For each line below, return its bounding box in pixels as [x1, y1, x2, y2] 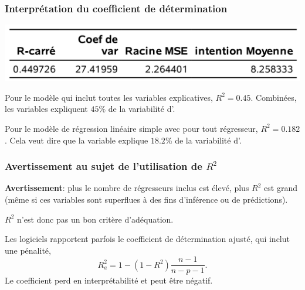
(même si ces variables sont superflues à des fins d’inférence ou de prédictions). [5, 193, 288, 205]
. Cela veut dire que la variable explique [5, 134, 148, 146]
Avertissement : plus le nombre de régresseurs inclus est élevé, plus [5, 182, 249, 194]
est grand [264, 182, 297, 194]
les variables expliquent [5, 103, 88, 115]
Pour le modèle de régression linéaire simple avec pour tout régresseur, [5, 122, 258, 134]
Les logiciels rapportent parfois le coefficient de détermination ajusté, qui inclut [5, 233, 290, 245]
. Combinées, [250, 91, 297, 103]
